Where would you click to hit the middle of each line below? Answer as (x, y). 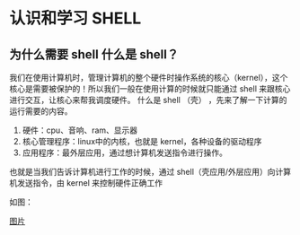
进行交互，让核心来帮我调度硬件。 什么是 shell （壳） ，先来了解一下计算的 (148, 100)
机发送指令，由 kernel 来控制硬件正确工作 (86, 183)
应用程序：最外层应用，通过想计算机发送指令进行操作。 (124, 152)
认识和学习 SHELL (75, 18)
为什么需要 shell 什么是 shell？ (94, 54)
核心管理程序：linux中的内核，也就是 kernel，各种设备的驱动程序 (142, 141)
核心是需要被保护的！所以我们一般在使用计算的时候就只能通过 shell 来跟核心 (150, 89)
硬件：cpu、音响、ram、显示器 (80, 130)
